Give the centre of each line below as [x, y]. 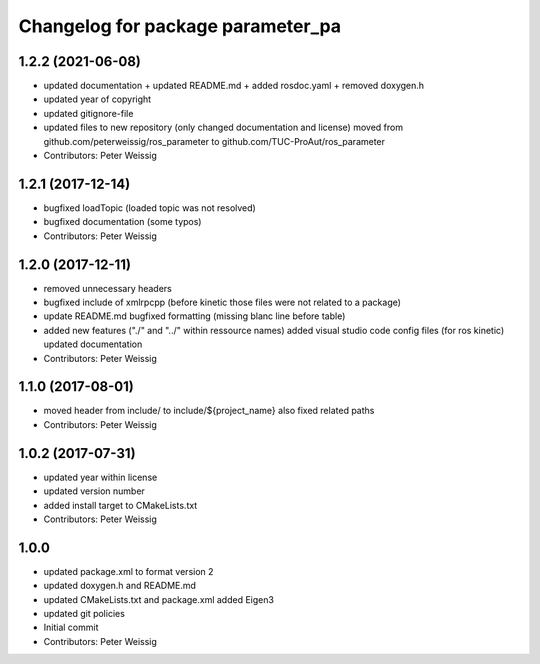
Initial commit [71, 627]
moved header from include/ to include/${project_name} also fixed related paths [209, 411]
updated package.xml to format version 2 [128, 571]
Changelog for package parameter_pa [180, 26]
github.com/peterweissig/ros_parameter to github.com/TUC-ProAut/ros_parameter [214, 141]
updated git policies [84, 614]
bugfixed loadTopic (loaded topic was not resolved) [150, 207]
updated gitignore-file [88, 113]
